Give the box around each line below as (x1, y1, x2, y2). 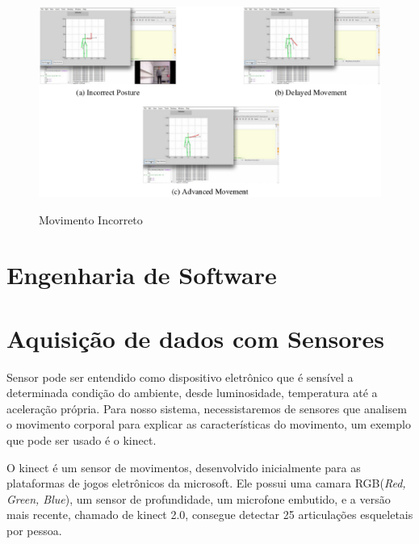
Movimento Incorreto (39, 211, 143, 228)
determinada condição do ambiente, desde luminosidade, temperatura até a (6, 384, 378, 401)
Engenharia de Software (6, 258, 277, 291)
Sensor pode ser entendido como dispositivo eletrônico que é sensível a (6, 368, 354, 385)
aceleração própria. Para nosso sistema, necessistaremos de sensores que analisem (6, 400, 407, 416)
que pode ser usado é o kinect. (6, 432, 157, 449)
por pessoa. (6, 522, 62, 539)
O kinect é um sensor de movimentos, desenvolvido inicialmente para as (6, 458, 361, 475)
